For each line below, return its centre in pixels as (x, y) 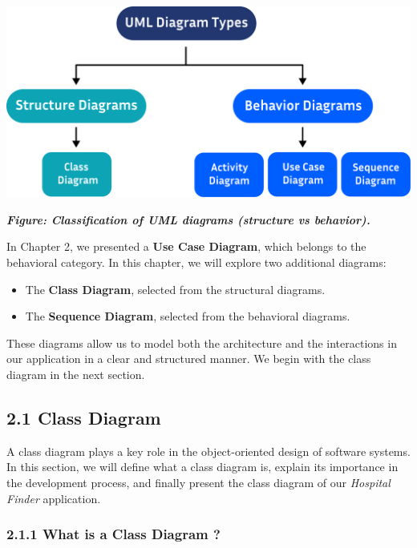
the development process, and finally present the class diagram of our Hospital (198, 482)
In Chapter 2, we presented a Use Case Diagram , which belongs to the (186, 246)
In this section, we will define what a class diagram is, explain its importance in (202, 467)
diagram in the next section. (76, 374)
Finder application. (54, 498)
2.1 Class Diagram (84, 417)
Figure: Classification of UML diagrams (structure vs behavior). (188, 219)
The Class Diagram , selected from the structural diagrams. (175, 289)
